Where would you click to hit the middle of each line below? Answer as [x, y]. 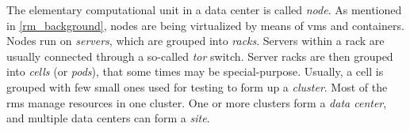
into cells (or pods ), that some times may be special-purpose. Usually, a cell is [195, 71]
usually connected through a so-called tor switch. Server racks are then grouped [200, 56]
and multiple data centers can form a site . [108, 118]
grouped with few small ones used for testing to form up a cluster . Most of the [197, 86]
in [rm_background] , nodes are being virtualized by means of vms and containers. [205, 25]
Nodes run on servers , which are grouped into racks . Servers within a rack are [195, 41]
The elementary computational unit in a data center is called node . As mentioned [204, 9]
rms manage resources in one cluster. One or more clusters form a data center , [197, 102]
